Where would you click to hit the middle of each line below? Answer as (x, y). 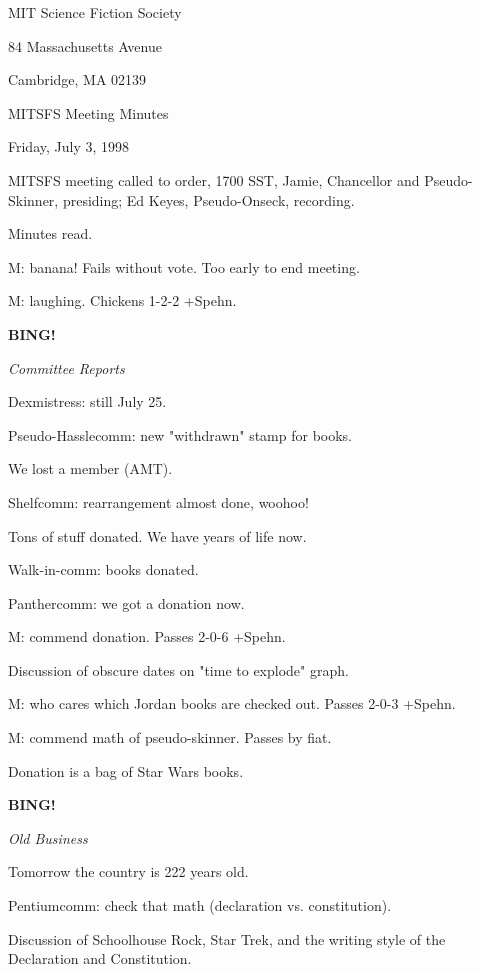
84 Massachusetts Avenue (85, 45)
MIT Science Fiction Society (95, 12)
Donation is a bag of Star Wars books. (126, 770)
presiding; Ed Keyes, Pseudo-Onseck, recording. (208, 199)
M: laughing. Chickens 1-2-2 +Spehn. (122, 300)
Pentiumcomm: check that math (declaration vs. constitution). (200, 905)
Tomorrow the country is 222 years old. (128, 871)
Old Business (48, 837)
